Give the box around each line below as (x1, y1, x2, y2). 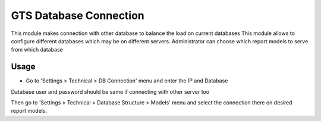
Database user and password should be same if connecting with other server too (11, 88, 210, 95)
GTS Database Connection (11, 9, 145, 22)
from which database (11, 46, 64, 53)
